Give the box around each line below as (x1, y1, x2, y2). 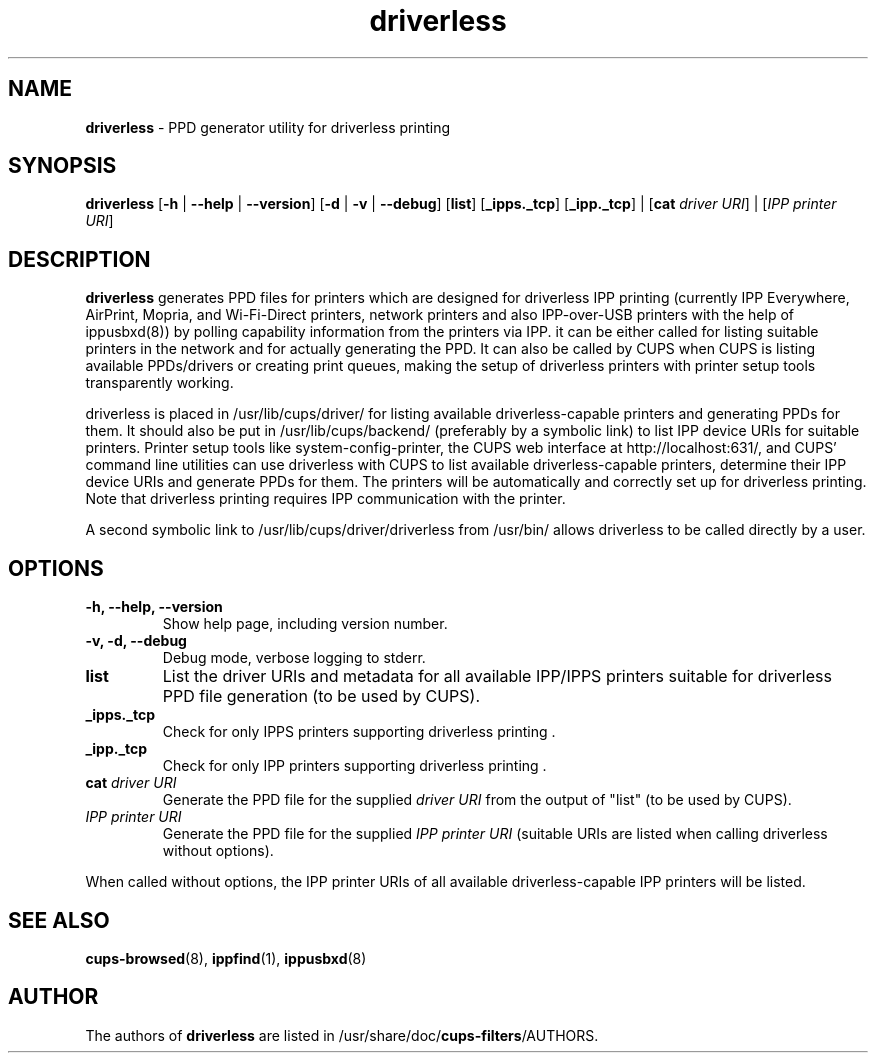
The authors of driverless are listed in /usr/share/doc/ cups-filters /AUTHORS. (85, 1026, 599, 1044)
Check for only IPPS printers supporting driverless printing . (162, 723, 556, 741)
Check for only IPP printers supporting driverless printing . (162, 757, 547, 775)
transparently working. (85, 374, 234, 392)
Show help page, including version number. (162, 615, 448, 633)
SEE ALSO (8, 907, 110, 933)
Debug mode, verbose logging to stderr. (162, 649, 426, 667)
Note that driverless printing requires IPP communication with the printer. (85, 490, 566, 508)
